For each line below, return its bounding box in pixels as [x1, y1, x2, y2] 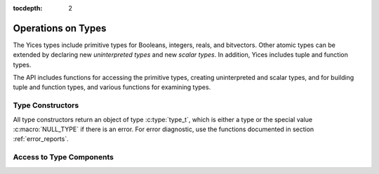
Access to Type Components [13, 152, 114, 162]
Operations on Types [13, 22, 107, 34]
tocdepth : [13, 4, 43, 12]
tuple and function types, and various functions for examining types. [13, 83, 211, 91]
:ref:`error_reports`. [13, 135, 69, 143]
